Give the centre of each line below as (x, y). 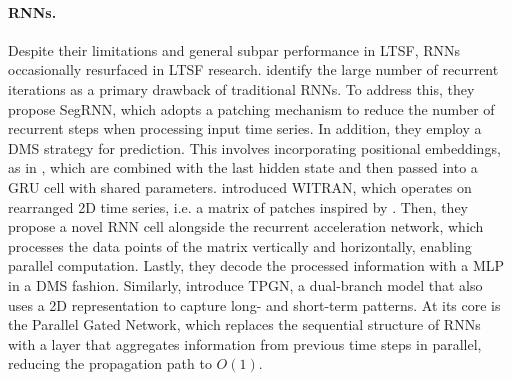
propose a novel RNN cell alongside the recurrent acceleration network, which (246, 226)
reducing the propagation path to (110, 363)
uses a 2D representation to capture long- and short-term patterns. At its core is (254, 304)
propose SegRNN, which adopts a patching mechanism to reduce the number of (251, 108)
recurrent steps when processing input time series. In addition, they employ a (245, 128)
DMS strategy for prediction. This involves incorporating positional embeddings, (254, 147)
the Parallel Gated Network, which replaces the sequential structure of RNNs (244, 324)
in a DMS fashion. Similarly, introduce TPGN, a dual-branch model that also (245, 284)
